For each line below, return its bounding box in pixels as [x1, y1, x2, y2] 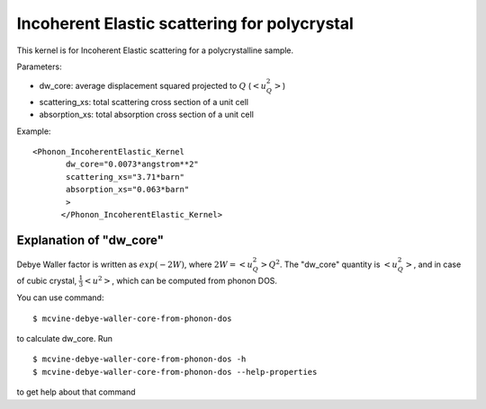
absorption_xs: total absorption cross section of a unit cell [39, 109, 254, 120]
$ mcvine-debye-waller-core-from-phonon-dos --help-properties [32, 367, 318, 377]
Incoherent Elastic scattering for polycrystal [16, 13, 355, 33]
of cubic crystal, [16, 275, 77, 286]
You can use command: [16, 292, 104, 303]
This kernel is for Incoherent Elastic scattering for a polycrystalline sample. [16, 45, 294, 56]
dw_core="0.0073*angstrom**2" [66, 159, 200, 170]
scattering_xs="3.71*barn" [66, 172, 184, 182]
